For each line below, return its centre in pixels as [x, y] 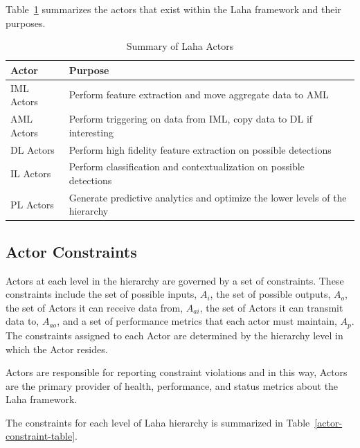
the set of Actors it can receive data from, [94, 307]
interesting [91, 132]
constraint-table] [40, 436]
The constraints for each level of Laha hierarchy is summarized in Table [158, 422]
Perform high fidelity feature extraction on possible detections [200, 149]
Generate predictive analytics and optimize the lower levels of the [208, 197]
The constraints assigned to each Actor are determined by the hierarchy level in [174, 335]
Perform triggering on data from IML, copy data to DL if [191, 119]
